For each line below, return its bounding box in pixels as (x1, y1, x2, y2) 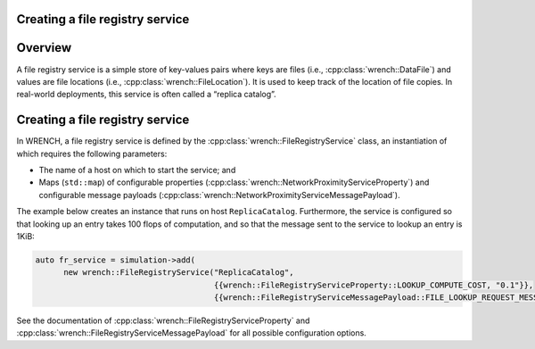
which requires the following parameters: (16, 148, 168, 159)
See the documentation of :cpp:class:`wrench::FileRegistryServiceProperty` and (16, 315, 310, 326)
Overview (16, 40, 72, 55)
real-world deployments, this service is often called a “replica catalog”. (16, 89, 276, 100)
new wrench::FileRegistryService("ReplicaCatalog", (63, 268, 294, 278)
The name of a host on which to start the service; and (38, 165, 236, 175)
